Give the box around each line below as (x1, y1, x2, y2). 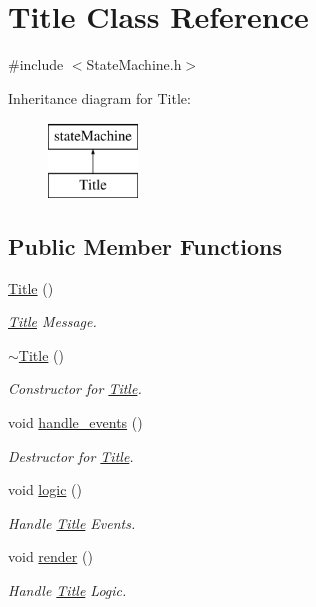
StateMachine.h (86, 54, 182, 75)
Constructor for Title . (8, 378, 142, 399)
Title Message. (8, 311, 97, 332)
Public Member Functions (8, 230, 282, 261)
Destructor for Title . (8, 445, 134, 466)
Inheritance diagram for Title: (8, 87, 191, 108)
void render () (8, 546, 93, 567)
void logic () (8, 479, 82, 500)
